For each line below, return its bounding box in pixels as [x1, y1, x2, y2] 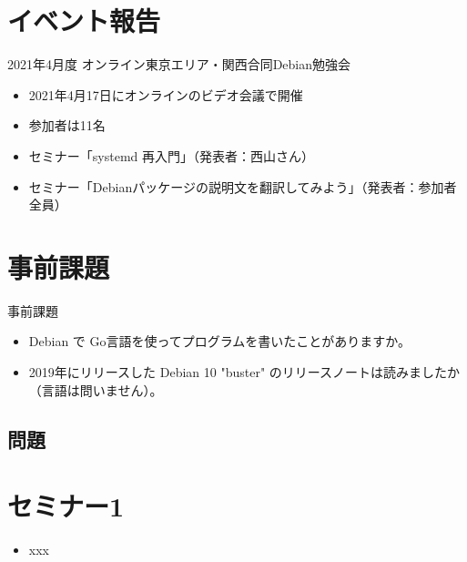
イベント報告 [7, 2, 161, 39]
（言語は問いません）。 [28, 380, 163, 399]
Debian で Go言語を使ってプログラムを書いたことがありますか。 [28, 332, 411, 351]
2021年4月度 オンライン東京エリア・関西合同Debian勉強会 [7, 55, 351, 74]
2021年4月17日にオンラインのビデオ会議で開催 [28, 85, 303, 104]
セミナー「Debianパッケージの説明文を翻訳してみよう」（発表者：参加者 [28, 177, 457, 196]
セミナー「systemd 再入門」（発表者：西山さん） [28, 146, 314, 165]
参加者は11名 [28, 116, 106, 135]
